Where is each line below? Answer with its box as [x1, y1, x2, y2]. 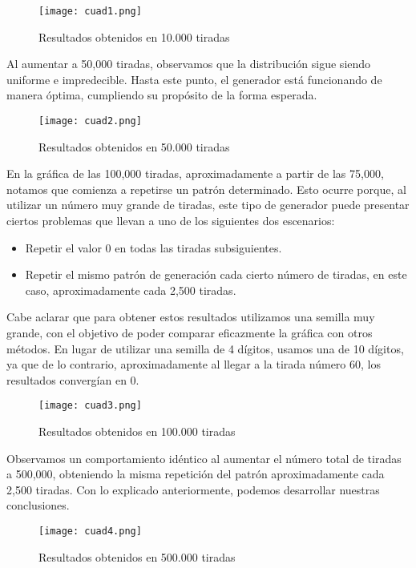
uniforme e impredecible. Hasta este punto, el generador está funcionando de [6, 70, 382, 87]
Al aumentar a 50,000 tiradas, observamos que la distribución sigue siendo [6, 55, 371, 72]
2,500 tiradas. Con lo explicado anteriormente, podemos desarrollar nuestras [6, 481, 380, 498]
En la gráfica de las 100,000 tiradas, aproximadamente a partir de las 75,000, [6, 165, 384, 182]
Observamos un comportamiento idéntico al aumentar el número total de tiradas [6, 449, 402, 466]
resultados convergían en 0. [6, 371, 139, 388]
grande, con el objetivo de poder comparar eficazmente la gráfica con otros [6, 324, 373, 341]
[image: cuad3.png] [38, 400, 142, 412]
